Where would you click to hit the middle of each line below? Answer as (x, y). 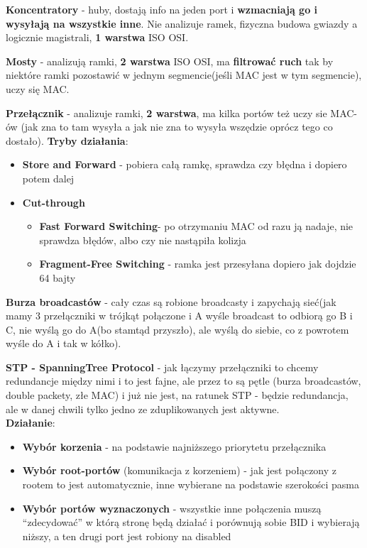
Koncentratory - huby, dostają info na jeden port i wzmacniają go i (162, 9)
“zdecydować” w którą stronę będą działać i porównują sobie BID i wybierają (191, 522)
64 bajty (57, 277)
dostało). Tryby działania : (67, 140)
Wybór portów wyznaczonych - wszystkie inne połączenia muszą (172, 508)
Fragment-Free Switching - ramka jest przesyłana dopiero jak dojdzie (198, 264)
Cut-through (54, 202)
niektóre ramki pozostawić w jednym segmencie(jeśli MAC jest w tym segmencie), (184, 75)
